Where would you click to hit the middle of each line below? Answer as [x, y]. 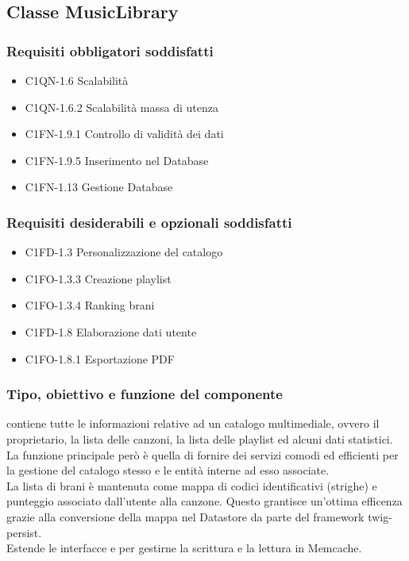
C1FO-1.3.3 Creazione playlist [98, 278]
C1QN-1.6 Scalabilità [77, 80]
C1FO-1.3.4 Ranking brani [90, 305]
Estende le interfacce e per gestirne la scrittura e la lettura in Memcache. [184, 548]
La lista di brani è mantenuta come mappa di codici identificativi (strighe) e [192, 485]
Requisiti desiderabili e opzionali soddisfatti [149, 222]
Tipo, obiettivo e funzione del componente [145, 394]
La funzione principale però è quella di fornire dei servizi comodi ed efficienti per [203, 454]
